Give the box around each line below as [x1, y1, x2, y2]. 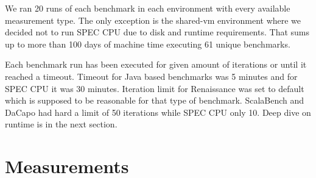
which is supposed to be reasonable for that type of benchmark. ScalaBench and [5, 94, 304, 107]
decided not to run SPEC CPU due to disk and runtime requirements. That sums [5, 26, 310, 38]
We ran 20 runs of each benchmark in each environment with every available [5, 2, 290, 14]
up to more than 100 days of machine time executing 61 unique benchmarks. [5, 37, 290, 50]
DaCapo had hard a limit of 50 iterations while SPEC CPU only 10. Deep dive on [5, 105, 311, 118]
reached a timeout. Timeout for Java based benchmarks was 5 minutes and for [5, 69, 298, 82]
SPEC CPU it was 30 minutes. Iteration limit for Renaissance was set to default [5, 82, 304, 94]
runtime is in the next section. [5, 118, 118, 130]
